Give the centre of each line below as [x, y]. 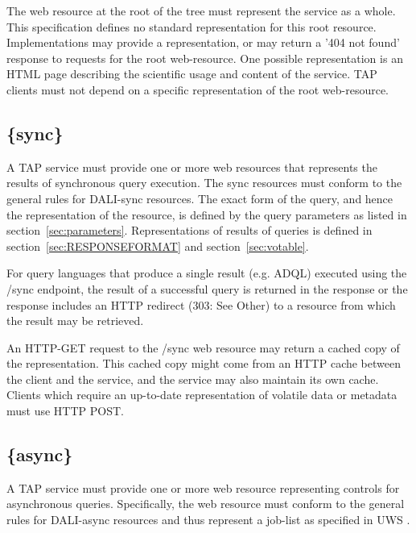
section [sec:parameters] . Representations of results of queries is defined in [189, 230]
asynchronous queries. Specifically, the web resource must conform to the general [206, 504]
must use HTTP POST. [65, 411]
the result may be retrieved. [75, 321]
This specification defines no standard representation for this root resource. [192, 26]
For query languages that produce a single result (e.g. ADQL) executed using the [207, 273]
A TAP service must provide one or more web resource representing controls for [203, 487]
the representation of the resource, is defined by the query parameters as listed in [207, 214]
